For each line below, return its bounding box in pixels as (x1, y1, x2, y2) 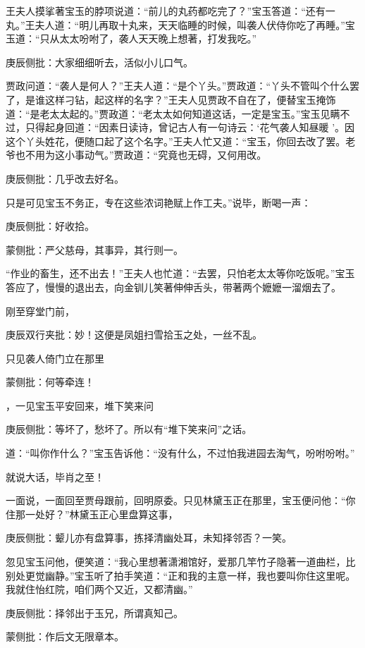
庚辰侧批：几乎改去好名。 (6, 171, 124, 185)
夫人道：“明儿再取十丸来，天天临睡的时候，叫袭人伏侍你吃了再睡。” (35, 17, 345, 32)
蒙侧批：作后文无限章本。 (6, 629, 124, 644)
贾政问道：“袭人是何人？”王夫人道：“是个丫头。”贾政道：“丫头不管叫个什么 (6, 78, 350, 93)
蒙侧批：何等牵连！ (6, 374, 94, 389)
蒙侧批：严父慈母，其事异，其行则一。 (6, 242, 183, 257)
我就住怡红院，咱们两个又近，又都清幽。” (6, 582, 193, 597)
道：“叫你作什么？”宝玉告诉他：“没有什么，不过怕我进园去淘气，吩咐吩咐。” (6, 446, 355, 460)
